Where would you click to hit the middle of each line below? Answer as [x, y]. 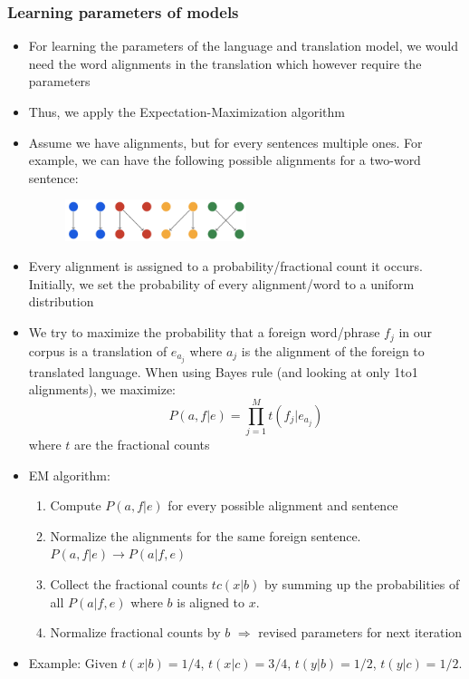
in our [416, 332]
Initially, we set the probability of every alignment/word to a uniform [221, 283]
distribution [61, 301]
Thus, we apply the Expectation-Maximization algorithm [187, 112]
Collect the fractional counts [129, 583]
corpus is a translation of [98, 350]
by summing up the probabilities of [362, 583]
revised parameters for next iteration [360, 632]
